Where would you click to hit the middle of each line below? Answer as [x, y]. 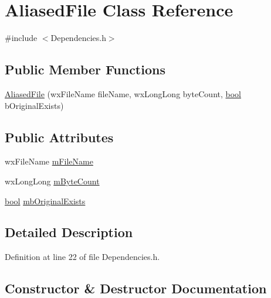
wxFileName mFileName [49, 161]
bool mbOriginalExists [45, 201]
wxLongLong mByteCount [52, 181]
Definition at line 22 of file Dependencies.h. [82, 257]
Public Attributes [59, 137]
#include [21, 38]
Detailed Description [69, 232]
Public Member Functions [85, 69]
